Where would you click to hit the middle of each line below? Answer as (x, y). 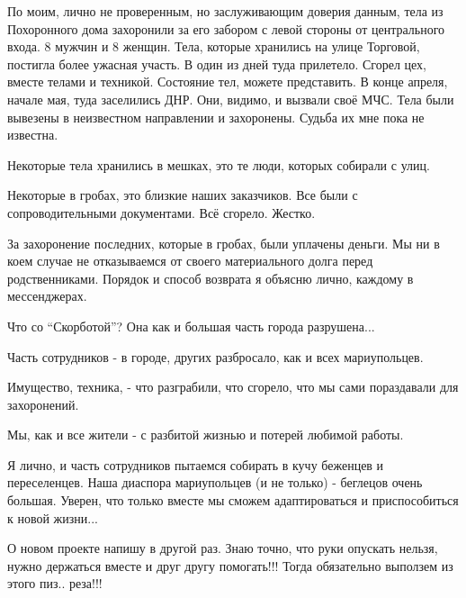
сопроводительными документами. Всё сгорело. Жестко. (161, 212)
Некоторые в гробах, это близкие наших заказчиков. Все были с (183, 195)
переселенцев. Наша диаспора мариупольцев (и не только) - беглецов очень (215, 482)
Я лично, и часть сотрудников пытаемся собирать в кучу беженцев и (196, 464)
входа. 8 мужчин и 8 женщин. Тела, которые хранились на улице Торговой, (214, 46)
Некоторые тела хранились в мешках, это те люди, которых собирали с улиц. (219, 164)
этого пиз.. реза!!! (55, 583)
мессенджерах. (47, 296)
